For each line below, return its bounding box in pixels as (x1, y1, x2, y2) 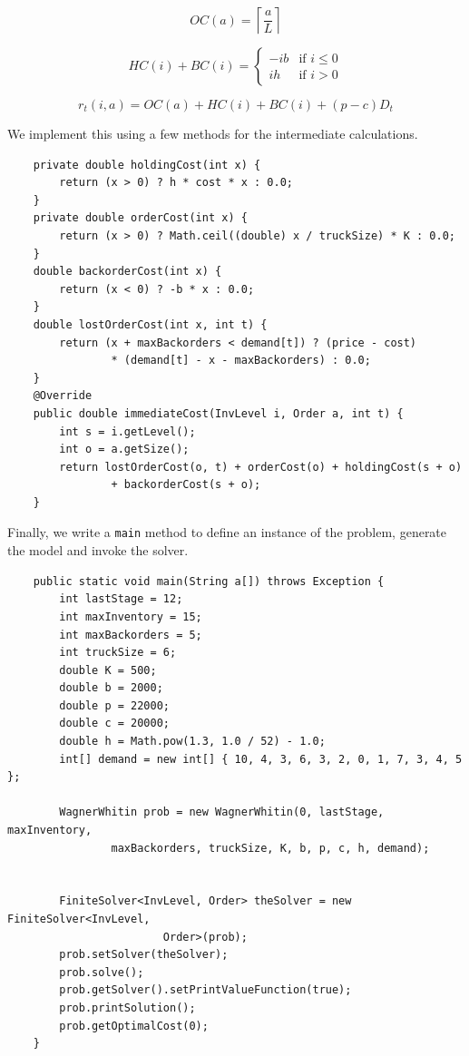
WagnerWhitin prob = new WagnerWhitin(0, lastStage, (59, 806, 385, 819)
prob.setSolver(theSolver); (59, 948, 229, 962)
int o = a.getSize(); (59, 443, 190, 456)
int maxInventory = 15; (59, 610, 202, 623)
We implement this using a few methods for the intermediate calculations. (7, 124, 418, 142)
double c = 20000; (59, 717, 170, 730)
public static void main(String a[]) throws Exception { (33, 574, 385, 588)
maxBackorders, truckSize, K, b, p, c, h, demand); (111, 841, 430, 855)
